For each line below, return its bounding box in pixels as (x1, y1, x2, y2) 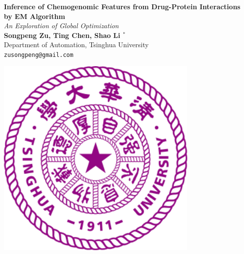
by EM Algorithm (4, 11, 65, 21)
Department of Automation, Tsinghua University (4, 39, 149, 50)
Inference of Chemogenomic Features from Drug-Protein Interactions (4, 1, 241, 11)
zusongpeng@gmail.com (4, 51, 74, 58)
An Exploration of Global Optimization (4, 20, 119, 31)
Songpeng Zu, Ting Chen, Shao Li (4, 30, 120, 40)
